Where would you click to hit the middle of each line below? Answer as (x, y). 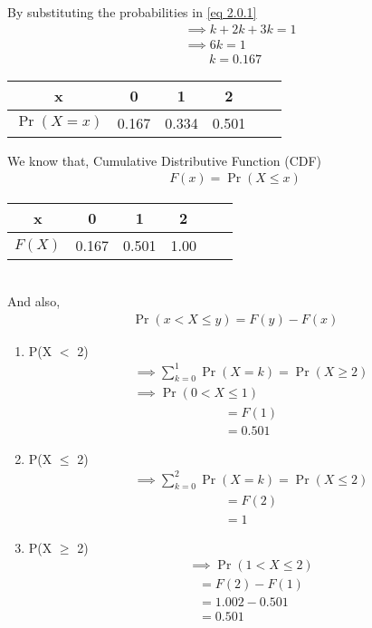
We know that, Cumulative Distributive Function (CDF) (165, 160)
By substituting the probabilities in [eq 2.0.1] (132, 12)
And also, (34, 300)
